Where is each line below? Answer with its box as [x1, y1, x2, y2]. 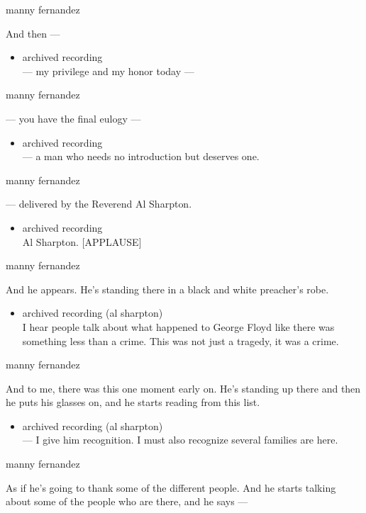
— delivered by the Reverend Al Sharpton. [6, 196, 192, 211]
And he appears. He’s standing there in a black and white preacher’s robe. [6, 281, 329, 296]
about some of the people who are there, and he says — [6, 494, 248, 509]
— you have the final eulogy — [6, 111, 141, 125]
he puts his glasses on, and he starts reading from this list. [6, 395, 260, 410]
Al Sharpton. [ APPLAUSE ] [22, 234, 142, 249]
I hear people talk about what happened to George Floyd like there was [22, 319, 335, 334]
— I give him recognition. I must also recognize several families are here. [22, 432, 338, 447]
